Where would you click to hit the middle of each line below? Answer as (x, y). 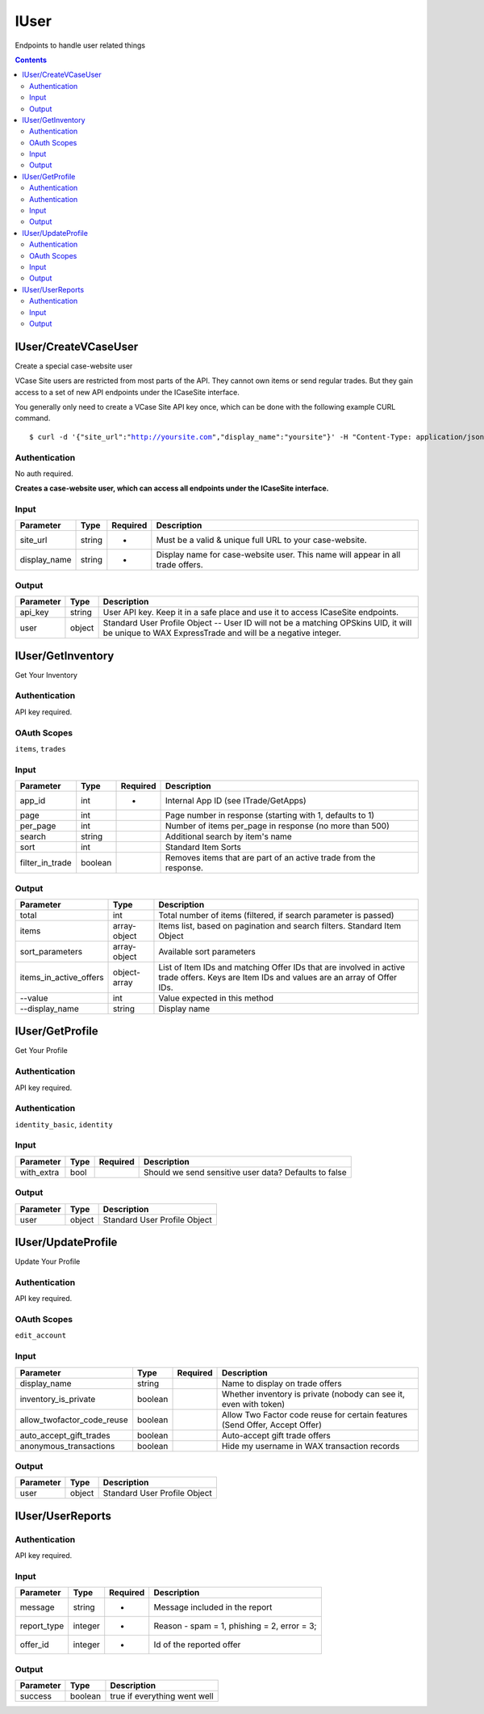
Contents (31, 60)
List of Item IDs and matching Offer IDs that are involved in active (282, 967)
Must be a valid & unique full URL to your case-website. (261, 540)
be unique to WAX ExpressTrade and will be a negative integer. (222, 633)
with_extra (40, 1172)
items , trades (40, 749)
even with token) (254, 1404)
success (36, 1695)
